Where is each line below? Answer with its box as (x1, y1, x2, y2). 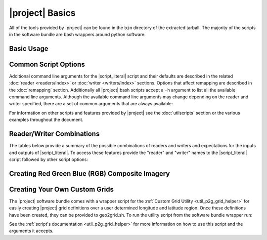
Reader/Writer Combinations (9, 130, 100, 138)
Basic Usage (9, 44, 48, 53)
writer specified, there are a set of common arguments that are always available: (9, 101, 173, 107)
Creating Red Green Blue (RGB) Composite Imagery (9, 169, 170, 178)
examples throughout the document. (9, 117, 84, 123)
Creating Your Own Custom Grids (9, 185, 114, 194)
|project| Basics (9, 7, 76, 18)
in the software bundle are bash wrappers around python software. (9, 31, 146, 37)
